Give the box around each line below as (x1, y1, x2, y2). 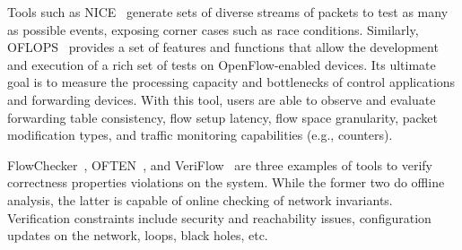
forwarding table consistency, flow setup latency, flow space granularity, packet (7, 108, 438, 126)
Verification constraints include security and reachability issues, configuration (7, 208, 431, 227)
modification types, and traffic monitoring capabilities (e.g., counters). (7, 125, 393, 144)
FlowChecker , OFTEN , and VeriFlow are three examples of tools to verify (7, 155, 433, 174)
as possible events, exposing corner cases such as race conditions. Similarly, (7, 20, 419, 39)
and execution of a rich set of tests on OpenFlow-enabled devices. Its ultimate (7, 55, 436, 73)
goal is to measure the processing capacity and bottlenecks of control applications (7, 73, 456, 91)
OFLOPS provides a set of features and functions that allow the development (7, 38, 439, 56)
